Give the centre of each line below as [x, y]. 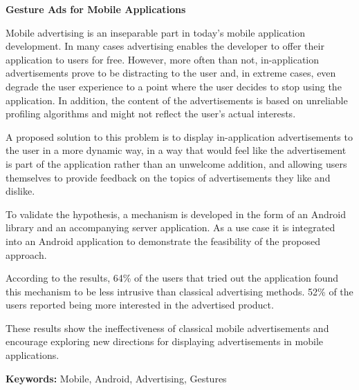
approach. [26, 254]
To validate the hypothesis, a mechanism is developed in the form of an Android [176, 214]
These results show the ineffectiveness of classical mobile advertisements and [167, 328]
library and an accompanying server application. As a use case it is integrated [171, 227]
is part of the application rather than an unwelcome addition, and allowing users [176, 163]
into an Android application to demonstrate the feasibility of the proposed [163, 241]
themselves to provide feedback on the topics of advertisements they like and [168, 177]
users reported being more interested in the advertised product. [140, 305]
